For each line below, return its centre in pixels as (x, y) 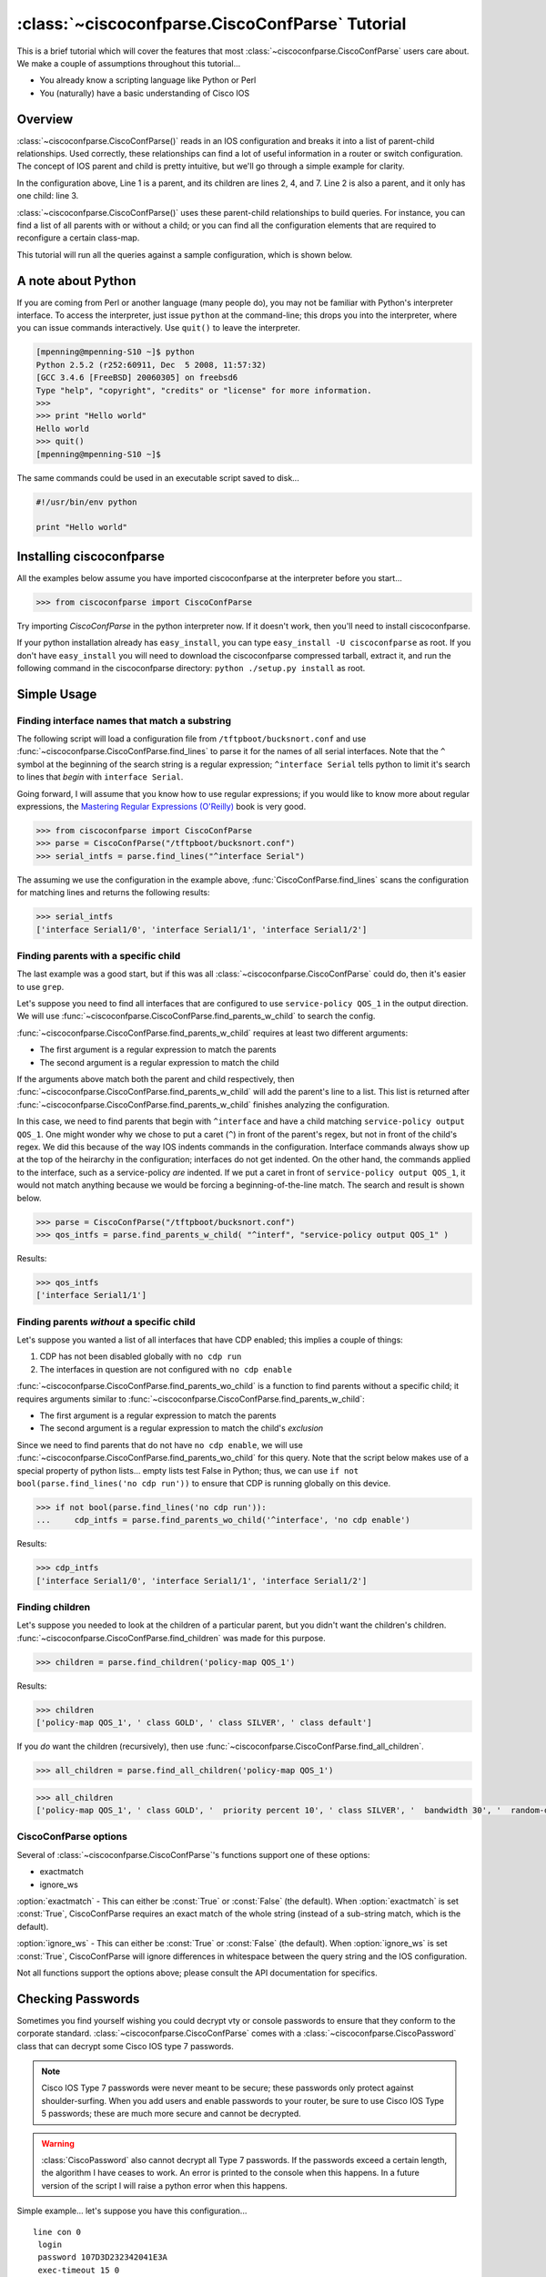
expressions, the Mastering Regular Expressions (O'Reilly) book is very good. (162, 807)
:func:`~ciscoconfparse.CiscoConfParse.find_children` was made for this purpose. (172, 1638)
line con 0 (57, 2232)
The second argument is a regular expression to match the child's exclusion (182, 1428)
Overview (45, 119)
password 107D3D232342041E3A (103, 2257)
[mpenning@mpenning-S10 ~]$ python (115, 352)
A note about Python (76, 281)
